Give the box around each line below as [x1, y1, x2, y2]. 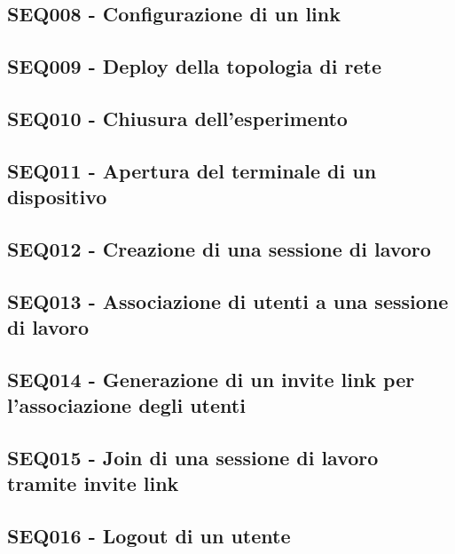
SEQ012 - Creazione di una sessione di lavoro [7, 234, 431, 262]
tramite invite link [7, 470, 179, 497]
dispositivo [7, 183, 107, 210]
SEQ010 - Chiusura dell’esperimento [7, 104, 348, 131]
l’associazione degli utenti [7, 392, 246, 419]
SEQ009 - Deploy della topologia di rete [7, 52, 381, 80]
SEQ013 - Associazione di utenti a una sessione [7, 287, 449, 314]
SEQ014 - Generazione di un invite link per [7, 365, 415, 392]
